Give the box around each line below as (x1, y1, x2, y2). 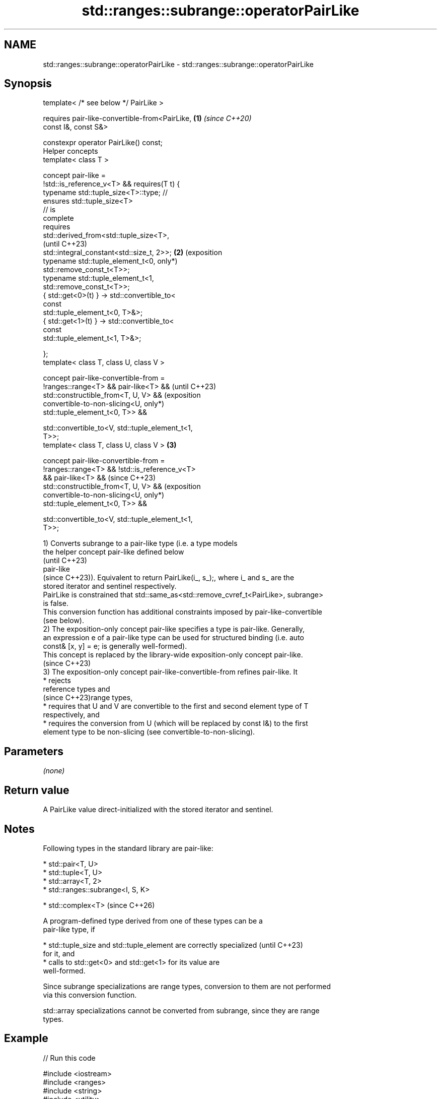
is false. (43, 599, 68, 608)
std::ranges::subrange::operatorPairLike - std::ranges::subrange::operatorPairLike (43, 59, 314, 69)
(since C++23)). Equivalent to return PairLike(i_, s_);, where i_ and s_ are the (43, 573, 295, 582)
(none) (43, 766, 65, 775)
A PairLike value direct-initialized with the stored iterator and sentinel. (43, 805, 273, 814)
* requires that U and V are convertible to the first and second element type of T (43, 702, 309, 711)
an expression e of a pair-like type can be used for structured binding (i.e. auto (43, 633, 304, 642)
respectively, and (43, 710, 100, 719)
